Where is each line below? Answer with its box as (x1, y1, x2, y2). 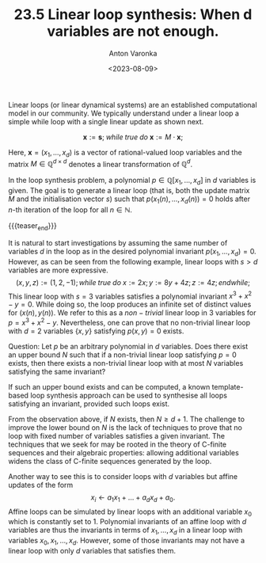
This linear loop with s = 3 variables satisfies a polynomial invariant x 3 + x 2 (8, 290, 252, 301)
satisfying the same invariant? (8, 367, 106, 376)
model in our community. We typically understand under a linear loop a (8, 108, 240, 118)
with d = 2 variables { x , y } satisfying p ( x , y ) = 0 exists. (8, 326, 184, 336)
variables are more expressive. (8, 265, 108, 275)
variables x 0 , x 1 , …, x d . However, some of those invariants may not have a (8, 536, 245, 547)
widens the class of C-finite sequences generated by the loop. (8, 456, 212, 466)
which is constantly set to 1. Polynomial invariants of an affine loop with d (8, 517, 247, 527)
